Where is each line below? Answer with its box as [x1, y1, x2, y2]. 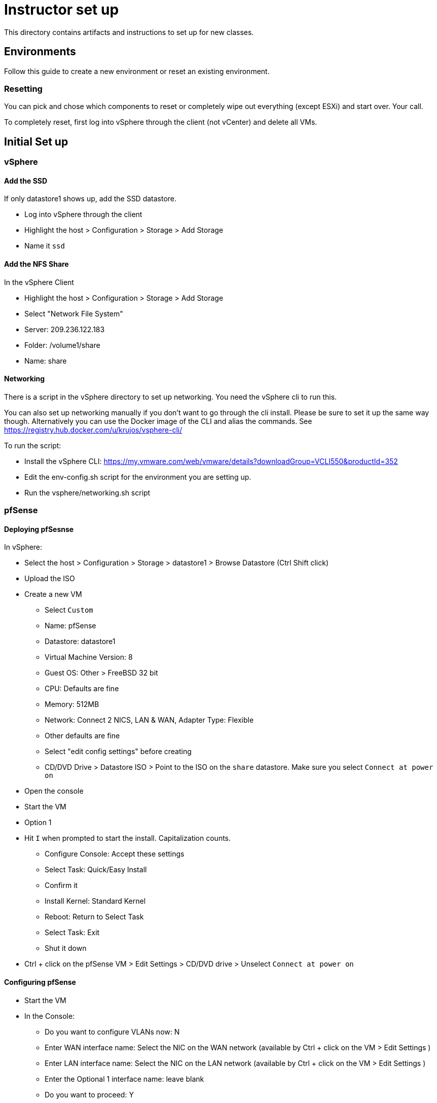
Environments [4, 45, 76, 58]
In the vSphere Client [4, 277, 74, 287]
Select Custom [45, 606, 93, 615]
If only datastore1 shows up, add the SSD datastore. [4, 194, 177, 203]
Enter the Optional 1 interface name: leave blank [45, 1074, 204, 1083]
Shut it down [45, 944, 87, 953]
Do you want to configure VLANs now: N [45, 1027, 180, 1036]
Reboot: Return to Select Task [45, 912, 144, 921]
